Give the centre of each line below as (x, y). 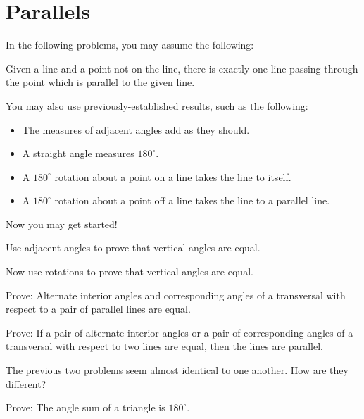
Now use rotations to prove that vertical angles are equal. (130, 271)
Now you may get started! (62, 224)
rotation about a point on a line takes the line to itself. (173, 176)
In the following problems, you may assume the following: (130, 45)
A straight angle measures (78, 153)
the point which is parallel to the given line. (100, 82)
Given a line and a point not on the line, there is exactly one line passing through (182, 68)
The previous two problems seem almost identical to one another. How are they (177, 370)
